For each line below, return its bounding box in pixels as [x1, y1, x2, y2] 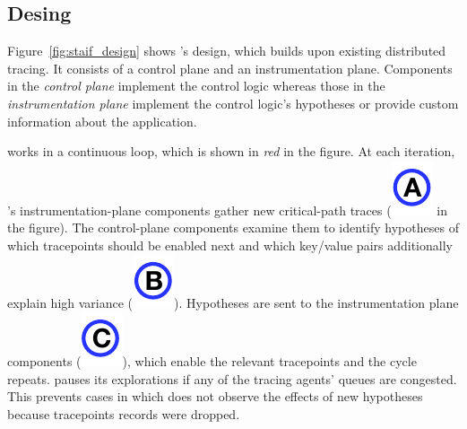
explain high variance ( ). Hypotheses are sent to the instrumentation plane [7, 293, 459, 311]
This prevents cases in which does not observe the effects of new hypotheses [7, 387, 423, 406]
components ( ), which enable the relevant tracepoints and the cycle [7, 352, 417, 371]
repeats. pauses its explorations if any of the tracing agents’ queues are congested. [7, 369, 457, 388]
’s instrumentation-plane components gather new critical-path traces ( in [7, 200, 447, 219]
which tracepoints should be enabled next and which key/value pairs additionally [7, 235, 453, 254]
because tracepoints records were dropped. [7, 404, 240, 423]
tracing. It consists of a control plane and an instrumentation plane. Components [7, 58, 453, 77]
